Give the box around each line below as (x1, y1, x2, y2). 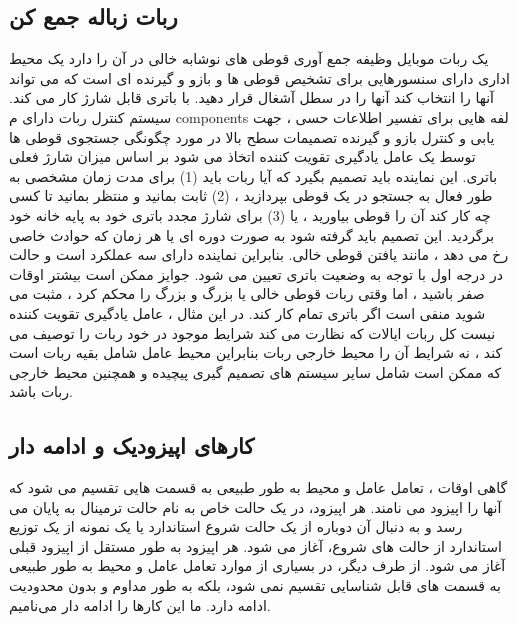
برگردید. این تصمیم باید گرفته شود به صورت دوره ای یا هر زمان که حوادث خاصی (9, 224, 495, 245)
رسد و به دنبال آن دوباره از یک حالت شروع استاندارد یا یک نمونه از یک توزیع (9, 516, 463, 537)
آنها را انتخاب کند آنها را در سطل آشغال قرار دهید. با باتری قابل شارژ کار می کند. (9, 87, 494, 108)
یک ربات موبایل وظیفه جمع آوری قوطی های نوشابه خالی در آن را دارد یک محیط (9, 48, 489, 69)
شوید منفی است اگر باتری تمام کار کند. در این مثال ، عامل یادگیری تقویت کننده (9, 302, 486, 323)
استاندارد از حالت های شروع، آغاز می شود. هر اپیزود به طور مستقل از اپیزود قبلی (9, 535, 502, 556)
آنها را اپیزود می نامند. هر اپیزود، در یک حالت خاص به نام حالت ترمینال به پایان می (9, 496, 502, 517)
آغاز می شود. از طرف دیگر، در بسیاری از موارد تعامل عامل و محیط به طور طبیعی (9, 555, 506, 576)
